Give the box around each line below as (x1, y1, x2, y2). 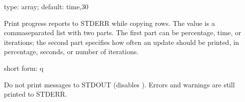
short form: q (4, 62, 44, 73)
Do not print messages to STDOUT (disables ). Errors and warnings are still (4, 79, 235, 89)
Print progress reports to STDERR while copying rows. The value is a (4, 18, 215, 28)
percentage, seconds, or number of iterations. (4, 46, 139, 57)
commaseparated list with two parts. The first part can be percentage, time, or (4, 27, 242, 38)
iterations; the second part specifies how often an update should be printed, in (4, 37, 239, 47)
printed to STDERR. (4, 89, 67, 99)
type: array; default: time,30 (4, 1, 88, 11)
